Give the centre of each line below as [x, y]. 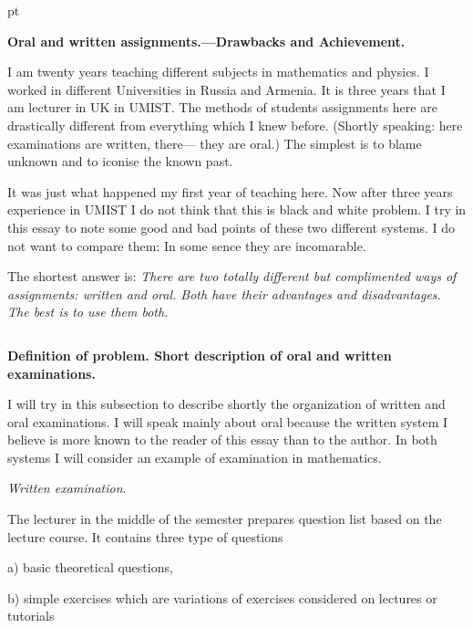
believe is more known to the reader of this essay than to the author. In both [222, 440]
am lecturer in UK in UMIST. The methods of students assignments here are [222, 107]
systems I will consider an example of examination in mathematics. [195, 457]
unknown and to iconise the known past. [120, 161]
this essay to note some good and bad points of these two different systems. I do [231, 227]
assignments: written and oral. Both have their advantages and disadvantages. [224, 293]
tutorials [31, 616]
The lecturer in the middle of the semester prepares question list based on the [225, 519]
